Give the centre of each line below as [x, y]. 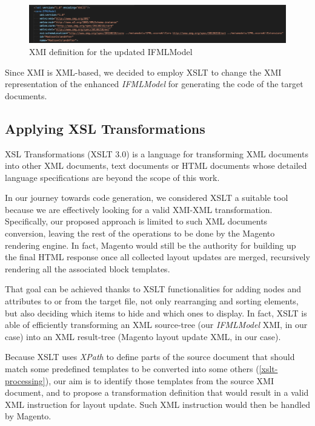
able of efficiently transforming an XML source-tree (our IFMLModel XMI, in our [156, 325]
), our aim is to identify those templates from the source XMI [159, 380]
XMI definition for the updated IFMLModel [111, 51]
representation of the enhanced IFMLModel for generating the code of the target [154, 84]
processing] [25, 380]
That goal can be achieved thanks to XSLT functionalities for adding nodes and [153, 289]
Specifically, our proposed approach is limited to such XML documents [136, 221]
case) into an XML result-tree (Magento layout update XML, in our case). [143, 336]
